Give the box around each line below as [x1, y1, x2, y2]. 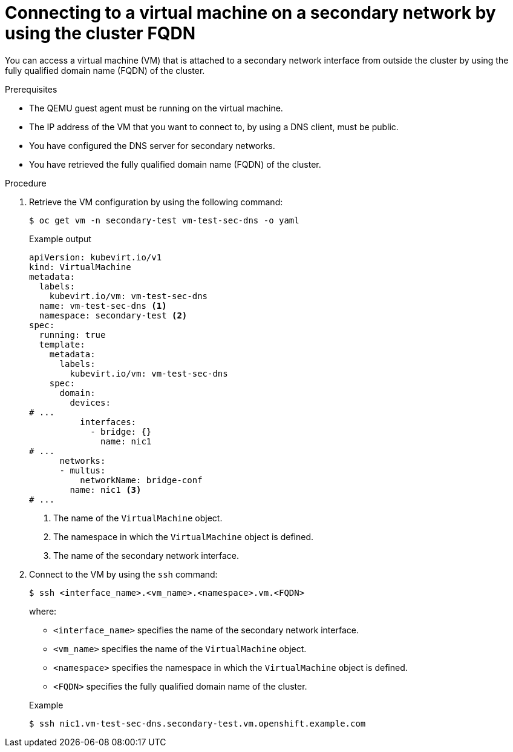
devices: [70, 397, 111, 407]
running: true [39, 329, 106, 340]
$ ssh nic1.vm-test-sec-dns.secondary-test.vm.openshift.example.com [29, 718, 366, 728]
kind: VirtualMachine [29, 262, 131, 272]
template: [39, 339, 85, 349]
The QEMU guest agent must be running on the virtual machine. [29, 102, 283, 113]
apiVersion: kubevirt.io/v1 [29, 252, 162, 262]
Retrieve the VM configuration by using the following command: [29, 196, 283, 207]
